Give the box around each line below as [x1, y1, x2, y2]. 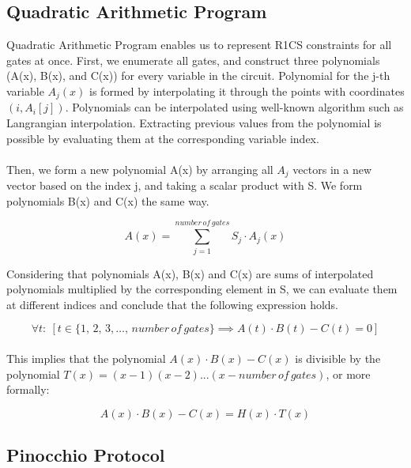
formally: [6, 381, 50, 398]
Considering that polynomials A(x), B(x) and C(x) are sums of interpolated [6, 265, 374, 281]
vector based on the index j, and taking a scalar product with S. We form [6, 177, 363, 194]
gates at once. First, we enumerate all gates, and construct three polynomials [6, 51, 380, 68]
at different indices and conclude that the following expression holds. [6, 296, 339, 312]
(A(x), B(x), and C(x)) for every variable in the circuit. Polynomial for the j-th [6, 67, 390, 84]
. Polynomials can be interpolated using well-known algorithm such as [65, 99, 404, 115]
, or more [326, 365, 371, 382]
